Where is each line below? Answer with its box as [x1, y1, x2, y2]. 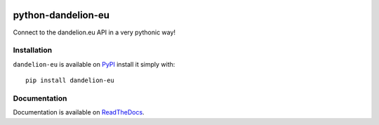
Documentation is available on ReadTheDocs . [13, 108, 145, 117]
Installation [13, 46, 53, 55]
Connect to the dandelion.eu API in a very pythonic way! [13, 28, 175, 37]
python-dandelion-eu [13, 9, 110, 21]
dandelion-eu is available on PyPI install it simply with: [13, 60, 175, 68]
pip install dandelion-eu [25, 77, 115, 84]
